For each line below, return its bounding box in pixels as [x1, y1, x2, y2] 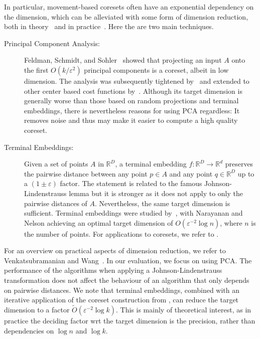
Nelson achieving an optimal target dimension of [24, 217, 173, 228]
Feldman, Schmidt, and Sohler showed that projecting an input [24, 55, 222, 65]
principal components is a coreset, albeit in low [84, 64, 229, 75]
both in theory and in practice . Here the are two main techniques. [4, 21, 214, 32]
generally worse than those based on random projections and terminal [24, 95, 239, 106]
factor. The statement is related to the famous [60, 178, 202, 189]
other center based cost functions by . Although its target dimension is [24, 85, 242, 96]
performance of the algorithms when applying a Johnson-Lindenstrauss [4, 265, 222, 275]
